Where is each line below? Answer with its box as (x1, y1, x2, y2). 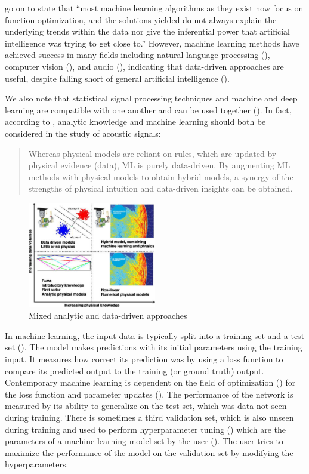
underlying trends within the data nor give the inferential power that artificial (5, 25, 290, 38)
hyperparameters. (5, 458, 69, 470)
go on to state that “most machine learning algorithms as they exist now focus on (5, 2, 304, 14)
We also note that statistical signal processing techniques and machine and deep (5, 92, 298, 104)
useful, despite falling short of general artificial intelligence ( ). (5, 72, 230, 84)
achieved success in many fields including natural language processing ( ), (5, 48, 270, 61)
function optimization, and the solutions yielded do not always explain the (5, 13, 277, 26)
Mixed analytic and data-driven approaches (29, 309, 187, 322)
